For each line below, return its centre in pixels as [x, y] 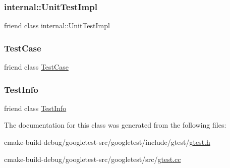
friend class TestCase [36, 67]
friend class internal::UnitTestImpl [57, 25]
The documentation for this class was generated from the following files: [115, 125]
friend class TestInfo [35, 108]
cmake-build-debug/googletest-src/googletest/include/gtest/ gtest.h [107, 142]
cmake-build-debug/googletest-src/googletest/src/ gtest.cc [93, 159]
